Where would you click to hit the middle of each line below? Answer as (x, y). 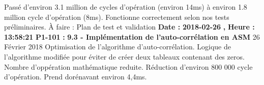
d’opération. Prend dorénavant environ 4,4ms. (76, 77)
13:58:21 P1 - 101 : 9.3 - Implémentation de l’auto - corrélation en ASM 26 (132, 36)
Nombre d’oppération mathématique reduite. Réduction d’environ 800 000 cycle (128, 66)
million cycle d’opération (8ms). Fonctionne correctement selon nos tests (117, 17)
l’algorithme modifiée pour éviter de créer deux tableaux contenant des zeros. (124, 56)
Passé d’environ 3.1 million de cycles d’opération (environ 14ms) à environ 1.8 (126, 7)
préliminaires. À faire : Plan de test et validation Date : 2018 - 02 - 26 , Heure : (129, 27)
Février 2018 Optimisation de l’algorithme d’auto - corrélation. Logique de (118, 47)
